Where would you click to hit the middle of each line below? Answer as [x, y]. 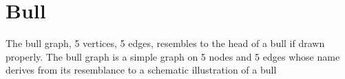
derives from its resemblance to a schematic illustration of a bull [141, 70]
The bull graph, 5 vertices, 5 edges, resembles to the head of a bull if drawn [165, 43]
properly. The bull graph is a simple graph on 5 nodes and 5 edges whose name [173, 56]
